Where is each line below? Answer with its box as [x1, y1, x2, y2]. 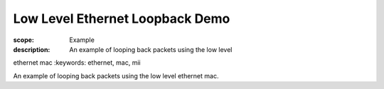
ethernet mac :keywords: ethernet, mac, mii [13, 58, 142, 67]
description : [13, 45, 50, 53]
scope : [13, 36, 35, 44]
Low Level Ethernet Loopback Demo [13, 11, 230, 26]
